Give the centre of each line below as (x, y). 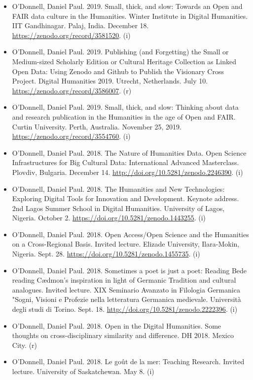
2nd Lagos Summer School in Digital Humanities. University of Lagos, (118, 208)
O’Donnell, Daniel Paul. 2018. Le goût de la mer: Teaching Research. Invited (128, 361)
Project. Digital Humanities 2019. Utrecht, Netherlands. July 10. (110, 81)
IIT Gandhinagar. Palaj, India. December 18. (80, 25)
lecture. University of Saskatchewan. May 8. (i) (83, 371)
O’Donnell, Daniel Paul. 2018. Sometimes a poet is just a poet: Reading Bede (129, 270)
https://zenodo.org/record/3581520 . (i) (71, 35)
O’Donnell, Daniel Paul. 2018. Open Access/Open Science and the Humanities (130, 234)
